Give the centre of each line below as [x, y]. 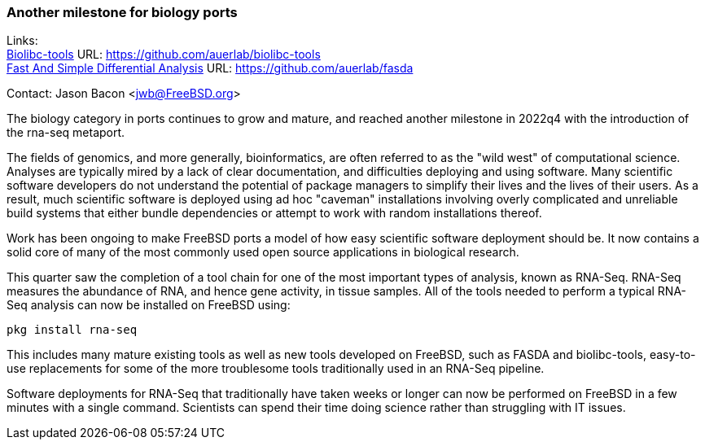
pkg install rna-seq [72, 330]
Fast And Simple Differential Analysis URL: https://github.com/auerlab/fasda [210, 68]
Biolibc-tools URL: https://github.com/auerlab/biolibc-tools [164, 55]
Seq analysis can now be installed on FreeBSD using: [149, 305]
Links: [22, 41]
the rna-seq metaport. [66, 133]
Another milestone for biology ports [122, 12]
